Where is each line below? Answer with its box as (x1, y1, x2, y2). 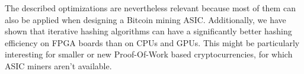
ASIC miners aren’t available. (5, 59, 112, 72)
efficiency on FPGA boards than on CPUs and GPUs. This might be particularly (5, 36, 300, 49)
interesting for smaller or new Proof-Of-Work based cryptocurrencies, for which (5, 48, 293, 60)
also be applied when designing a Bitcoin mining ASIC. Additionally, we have (5, 13, 286, 25)
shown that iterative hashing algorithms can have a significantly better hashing (5, 25, 292, 37)
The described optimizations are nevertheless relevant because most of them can (5, 2, 296, 14)
